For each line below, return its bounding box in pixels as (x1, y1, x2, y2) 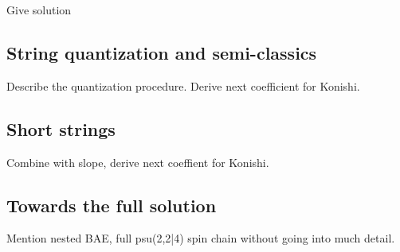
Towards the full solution (6, 192, 217, 217)
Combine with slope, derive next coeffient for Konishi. (6, 153, 269, 170)
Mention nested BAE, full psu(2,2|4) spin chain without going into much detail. (6, 230, 395, 246)
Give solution (6, 2, 72, 17)
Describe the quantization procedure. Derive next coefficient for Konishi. (6, 77, 360, 94)
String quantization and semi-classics (6, 40, 317, 64)
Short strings (6, 116, 116, 141)
